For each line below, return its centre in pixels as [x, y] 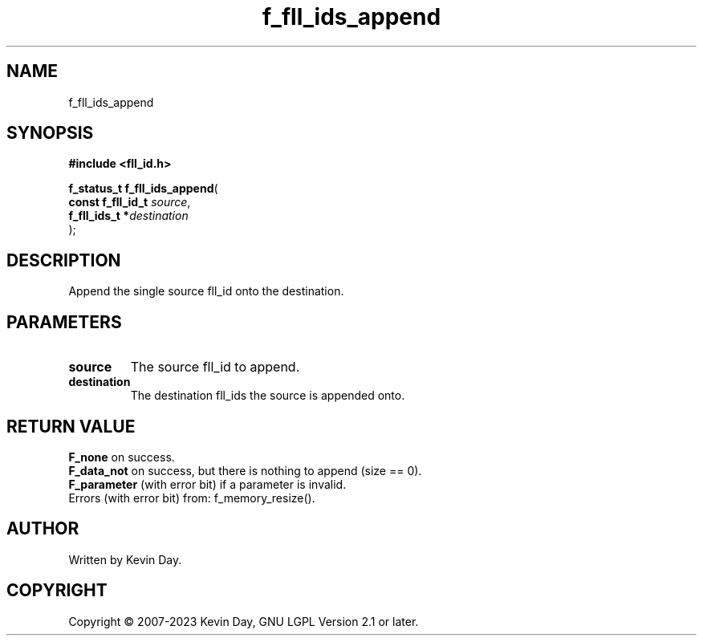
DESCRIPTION [64, 260]
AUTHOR [43, 529]
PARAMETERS [64, 322]
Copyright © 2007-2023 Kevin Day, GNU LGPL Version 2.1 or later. [244, 621]
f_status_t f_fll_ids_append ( [143, 189]
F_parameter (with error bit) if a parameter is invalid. [207, 484]
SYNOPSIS [50, 133]
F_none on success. [122, 457]
